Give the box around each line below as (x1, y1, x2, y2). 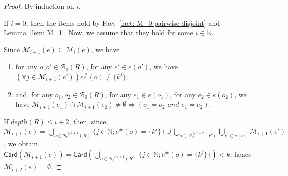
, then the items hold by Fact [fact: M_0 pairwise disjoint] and (26, 17, 220, 28)
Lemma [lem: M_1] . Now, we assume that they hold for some (4, 27, 193, 38)
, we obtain (4, 138, 38, 148)
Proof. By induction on (4, 1, 74, 11)
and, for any (15, 89, 53, 99)
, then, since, (69, 116, 108, 126)
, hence (230, 149, 252, 159)
